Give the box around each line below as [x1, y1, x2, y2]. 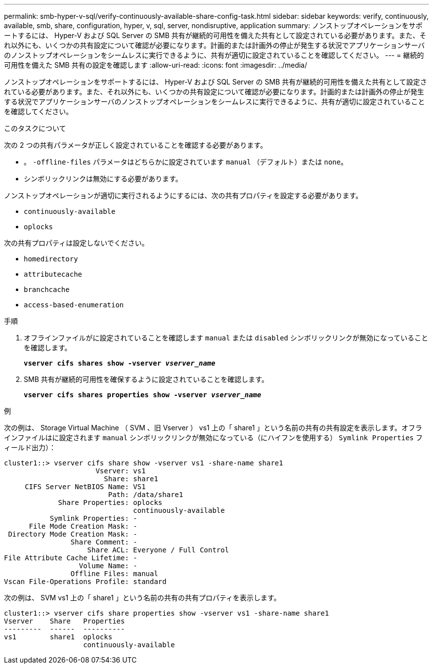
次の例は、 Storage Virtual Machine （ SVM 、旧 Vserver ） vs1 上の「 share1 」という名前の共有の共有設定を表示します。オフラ [4, 423, 423, 432]
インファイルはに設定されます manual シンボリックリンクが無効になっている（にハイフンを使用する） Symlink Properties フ [4, 433, 423, 442]
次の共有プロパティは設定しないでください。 [4, 239, 149, 247]
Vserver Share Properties [4, 617, 125, 625]
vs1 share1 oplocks [4, 633, 113, 641]
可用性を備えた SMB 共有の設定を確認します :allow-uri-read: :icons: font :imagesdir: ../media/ [4, 61, 307, 69]
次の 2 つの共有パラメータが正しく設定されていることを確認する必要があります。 [4, 141, 267, 149]
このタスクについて [4, 124, 66, 132]
